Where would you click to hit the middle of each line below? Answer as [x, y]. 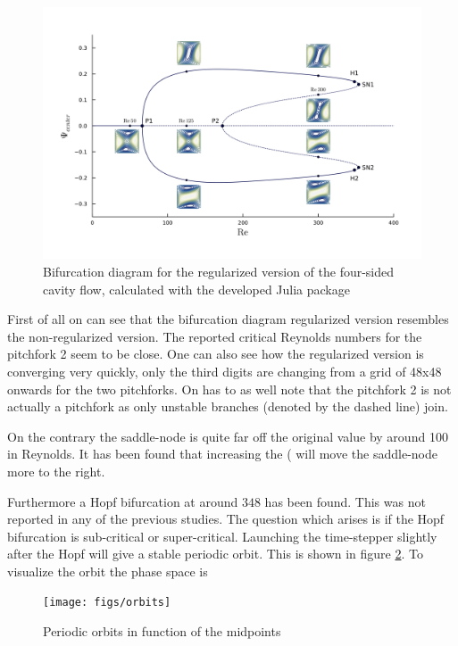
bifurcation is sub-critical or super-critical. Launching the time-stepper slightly [222, 536]
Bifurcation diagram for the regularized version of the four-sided [219, 271]
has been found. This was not [345, 501]
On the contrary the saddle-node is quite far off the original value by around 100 [228, 436]
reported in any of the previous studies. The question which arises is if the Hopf [226, 519]
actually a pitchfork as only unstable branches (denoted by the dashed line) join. [228, 406]
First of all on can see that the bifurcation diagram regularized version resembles [228, 319]
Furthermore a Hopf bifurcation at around [123, 501]
